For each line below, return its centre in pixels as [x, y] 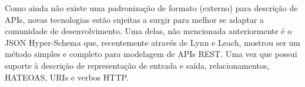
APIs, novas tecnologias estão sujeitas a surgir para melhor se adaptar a [134, 19]
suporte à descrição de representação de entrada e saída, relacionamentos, [137, 65]
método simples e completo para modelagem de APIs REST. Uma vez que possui [151, 54]
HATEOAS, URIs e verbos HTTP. [67, 77]
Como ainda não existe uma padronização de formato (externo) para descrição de [151, 8]
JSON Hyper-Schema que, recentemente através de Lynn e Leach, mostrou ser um [152, 42]
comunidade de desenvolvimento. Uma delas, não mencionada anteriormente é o [148, 31]
